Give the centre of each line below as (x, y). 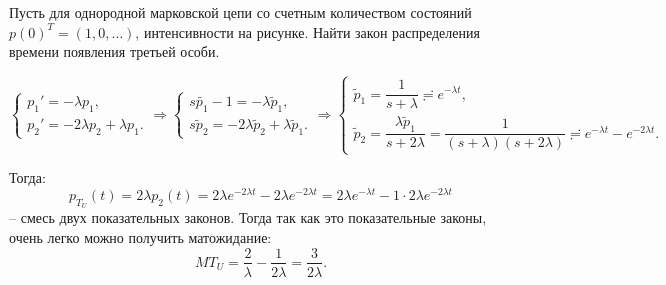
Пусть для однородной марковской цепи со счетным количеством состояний (240, 12)
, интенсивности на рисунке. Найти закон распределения (307, 31)
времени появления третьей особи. (114, 51)
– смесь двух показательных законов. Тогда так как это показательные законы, (248, 217)
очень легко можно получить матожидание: (140, 236)
